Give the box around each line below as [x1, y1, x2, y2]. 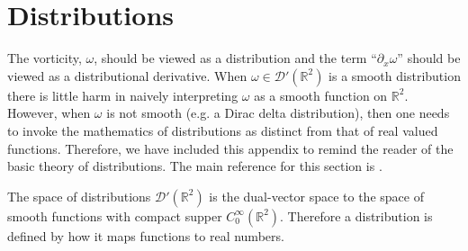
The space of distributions [7, 186, 151, 205]
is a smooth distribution [328, 66, 461, 85]
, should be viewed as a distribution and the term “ [94, 49, 377, 67]
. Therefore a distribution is [280, 206, 433, 225]
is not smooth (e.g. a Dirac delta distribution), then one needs [106, 103, 450, 122]
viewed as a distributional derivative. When [7, 66, 247, 85]
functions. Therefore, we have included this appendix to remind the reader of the [7, 139, 454, 157]
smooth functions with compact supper [7, 206, 222, 225]
